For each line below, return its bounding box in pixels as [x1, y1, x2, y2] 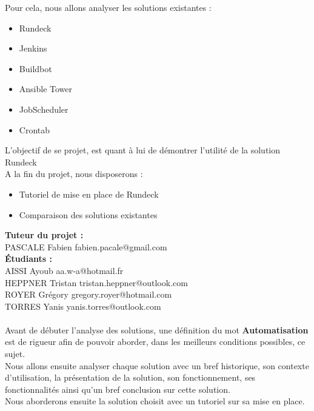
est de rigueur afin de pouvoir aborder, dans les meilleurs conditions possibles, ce [5, 335, 306, 348]
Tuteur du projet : [5, 229, 84, 241]
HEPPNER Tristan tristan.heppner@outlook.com [5, 276, 188, 289]
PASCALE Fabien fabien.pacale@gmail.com [5, 240, 167, 253]
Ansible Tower [19, 82, 73, 95]
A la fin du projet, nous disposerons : [5, 167, 143, 180]
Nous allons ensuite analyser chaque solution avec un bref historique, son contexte [5, 359, 309, 372]
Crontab [19, 123, 50, 136]
